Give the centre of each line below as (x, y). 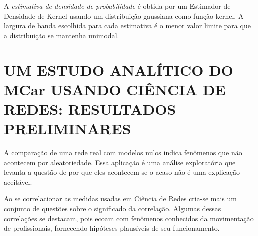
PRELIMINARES (68, 128)
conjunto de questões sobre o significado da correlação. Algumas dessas (113, 208)
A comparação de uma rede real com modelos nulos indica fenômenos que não (123, 152)
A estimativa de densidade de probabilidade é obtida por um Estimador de (117, 6)
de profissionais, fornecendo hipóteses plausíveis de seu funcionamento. (112, 228)
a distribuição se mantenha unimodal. (62, 35)
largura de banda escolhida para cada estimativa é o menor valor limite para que (127, 26)
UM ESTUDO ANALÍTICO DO (119, 70)
